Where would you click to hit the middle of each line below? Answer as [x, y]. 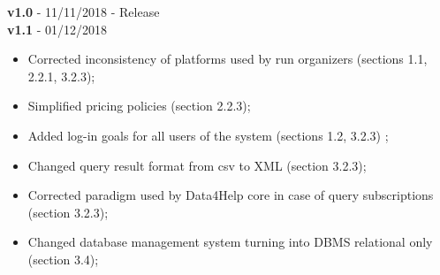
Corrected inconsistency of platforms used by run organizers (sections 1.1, [228, 59]
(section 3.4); [63, 259]
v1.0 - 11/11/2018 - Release [83, 11]
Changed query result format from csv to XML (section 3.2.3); [197, 165]
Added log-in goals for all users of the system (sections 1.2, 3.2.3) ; [208, 135]
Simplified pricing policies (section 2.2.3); [139, 106]
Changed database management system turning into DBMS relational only [230, 242]
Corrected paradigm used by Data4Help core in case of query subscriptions [231, 195]
